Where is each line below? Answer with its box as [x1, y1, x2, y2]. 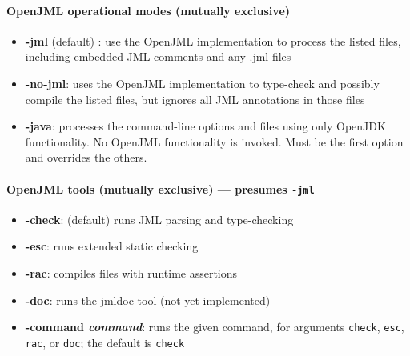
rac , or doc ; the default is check [25, 334, 185, 350]
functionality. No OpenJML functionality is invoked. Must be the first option [25, 133, 404, 150]
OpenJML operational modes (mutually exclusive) [6, 2, 291, 18]
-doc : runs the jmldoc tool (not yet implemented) [25, 291, 271, 308]
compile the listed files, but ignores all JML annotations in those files [25, 90, 365, 107]
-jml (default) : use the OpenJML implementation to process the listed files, [25, 32, 401, 49]
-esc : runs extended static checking [25, 238, 199, 254]
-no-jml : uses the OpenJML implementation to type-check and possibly [25, 74, 380, 91]
